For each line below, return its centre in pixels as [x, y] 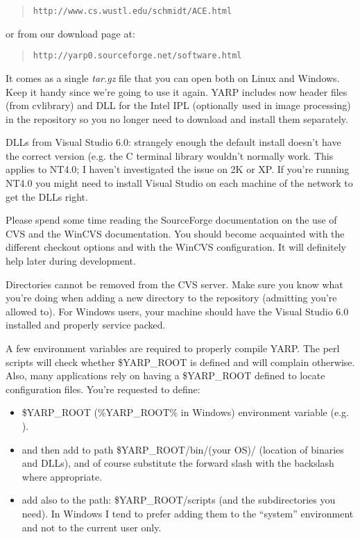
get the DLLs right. [47, 196]
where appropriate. [62, 476]
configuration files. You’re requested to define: [103, 389]
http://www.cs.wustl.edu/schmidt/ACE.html [132, 11]
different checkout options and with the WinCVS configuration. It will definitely [176, 247]
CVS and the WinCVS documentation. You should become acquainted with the [175, 233]
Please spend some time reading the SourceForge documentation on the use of [171, 220]
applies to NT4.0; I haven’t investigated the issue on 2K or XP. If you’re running [178, 169]
